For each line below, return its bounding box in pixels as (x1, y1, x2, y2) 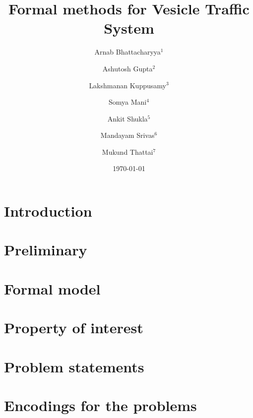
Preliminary (4, 239, 87, 260)
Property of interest (4, 317, 143, 338)
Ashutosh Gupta (102, 63, 153, 73)
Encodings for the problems (4, 395, 197, 415)
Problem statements (4, 356, 144, 376)
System (104, 18, 154, 38)
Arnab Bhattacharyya (94, 47, 161, 57)
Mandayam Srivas (100, 130, 155, 140)
